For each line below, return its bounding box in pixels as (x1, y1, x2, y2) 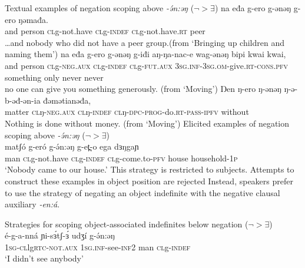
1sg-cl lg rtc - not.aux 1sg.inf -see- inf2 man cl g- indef (5, 240, 191, 253)
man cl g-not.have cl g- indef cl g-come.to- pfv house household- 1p (5, 151, 238, 164)
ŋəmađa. (18, 13, 49, 25)
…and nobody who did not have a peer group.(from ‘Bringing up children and (5, 36, 284, 48)
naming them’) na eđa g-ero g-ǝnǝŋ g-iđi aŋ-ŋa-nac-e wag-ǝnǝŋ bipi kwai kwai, (5, 48, 286, 60)
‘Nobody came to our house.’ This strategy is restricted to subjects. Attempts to (5, 163, 294, 176)
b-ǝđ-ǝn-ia (5, 94, 41, 106)
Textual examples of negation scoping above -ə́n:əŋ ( (5, 2, 194, 14)
